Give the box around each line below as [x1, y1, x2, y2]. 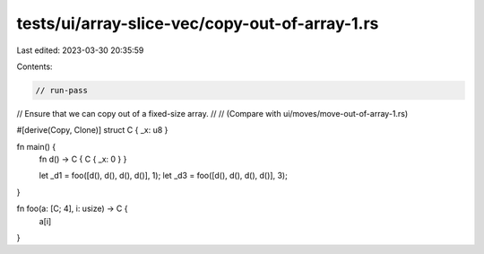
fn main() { [16, 141, 56, 152]
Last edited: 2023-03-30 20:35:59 [16, 45, 144, 56]
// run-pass [35, 85, 89, 95]
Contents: [16, 61, 53, 72]
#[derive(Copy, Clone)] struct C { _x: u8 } [16, 125, 169, 136]
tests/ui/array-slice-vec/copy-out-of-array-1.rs [16, 13, 379, 33]
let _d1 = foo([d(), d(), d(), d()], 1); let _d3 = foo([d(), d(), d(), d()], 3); [39, 171, 289, 181]
